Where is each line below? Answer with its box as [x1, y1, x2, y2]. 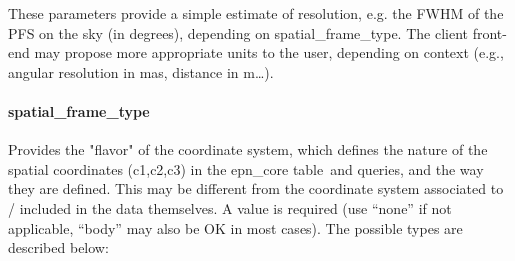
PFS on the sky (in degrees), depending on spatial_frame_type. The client [8, 22, 468, 43]
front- [472, 22, 507, 43]
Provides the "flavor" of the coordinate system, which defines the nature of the [8, 139, 488, 160]
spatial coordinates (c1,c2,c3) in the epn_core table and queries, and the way [8, 158, 484, 179]
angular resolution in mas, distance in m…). [8, 61, 274, 82]
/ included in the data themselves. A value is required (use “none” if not [8, 197, 452, 218]
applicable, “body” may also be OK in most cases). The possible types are [8, 217, 463, 238]
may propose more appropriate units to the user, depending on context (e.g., [34, 42, 504, 63]
